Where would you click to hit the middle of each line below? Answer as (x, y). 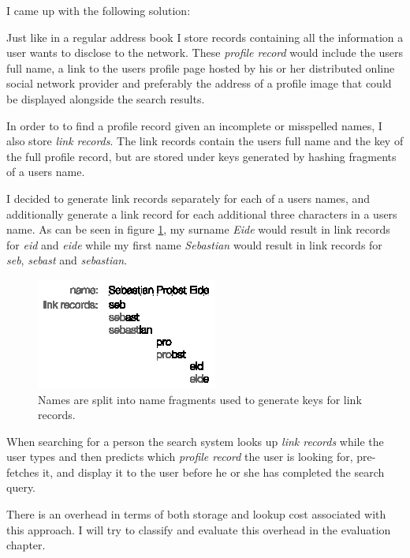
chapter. (26, 545)
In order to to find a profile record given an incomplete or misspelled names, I (194, 125)
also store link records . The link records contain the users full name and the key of (205, 141)
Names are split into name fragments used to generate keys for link (200, 399)
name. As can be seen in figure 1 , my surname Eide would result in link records (198, 229)
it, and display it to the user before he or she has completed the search (213, 472)
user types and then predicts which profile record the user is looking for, (180, 457)
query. (21, 487)
